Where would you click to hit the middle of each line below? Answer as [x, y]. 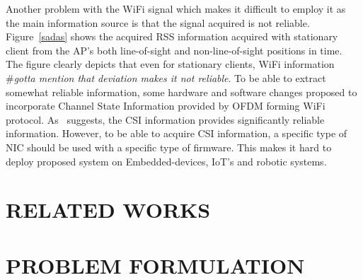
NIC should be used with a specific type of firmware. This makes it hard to [169, 147]
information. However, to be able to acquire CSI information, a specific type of [177, 133]
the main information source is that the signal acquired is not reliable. [158, 22]
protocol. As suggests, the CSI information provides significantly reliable [165, 119]
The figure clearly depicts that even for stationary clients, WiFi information [170, 64]
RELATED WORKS [108, 210]
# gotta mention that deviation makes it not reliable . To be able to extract [166, 77]
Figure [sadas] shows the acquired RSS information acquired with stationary [172, 36]
